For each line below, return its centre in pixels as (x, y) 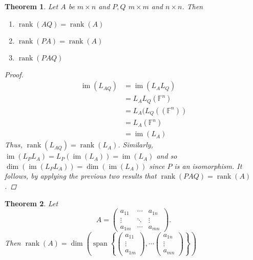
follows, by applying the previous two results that (81, 176)
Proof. (14, 74)
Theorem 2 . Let (31, 203)
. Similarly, (135, 145)
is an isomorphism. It (208, 166)
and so (167, 156)
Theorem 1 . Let (31, 6)
